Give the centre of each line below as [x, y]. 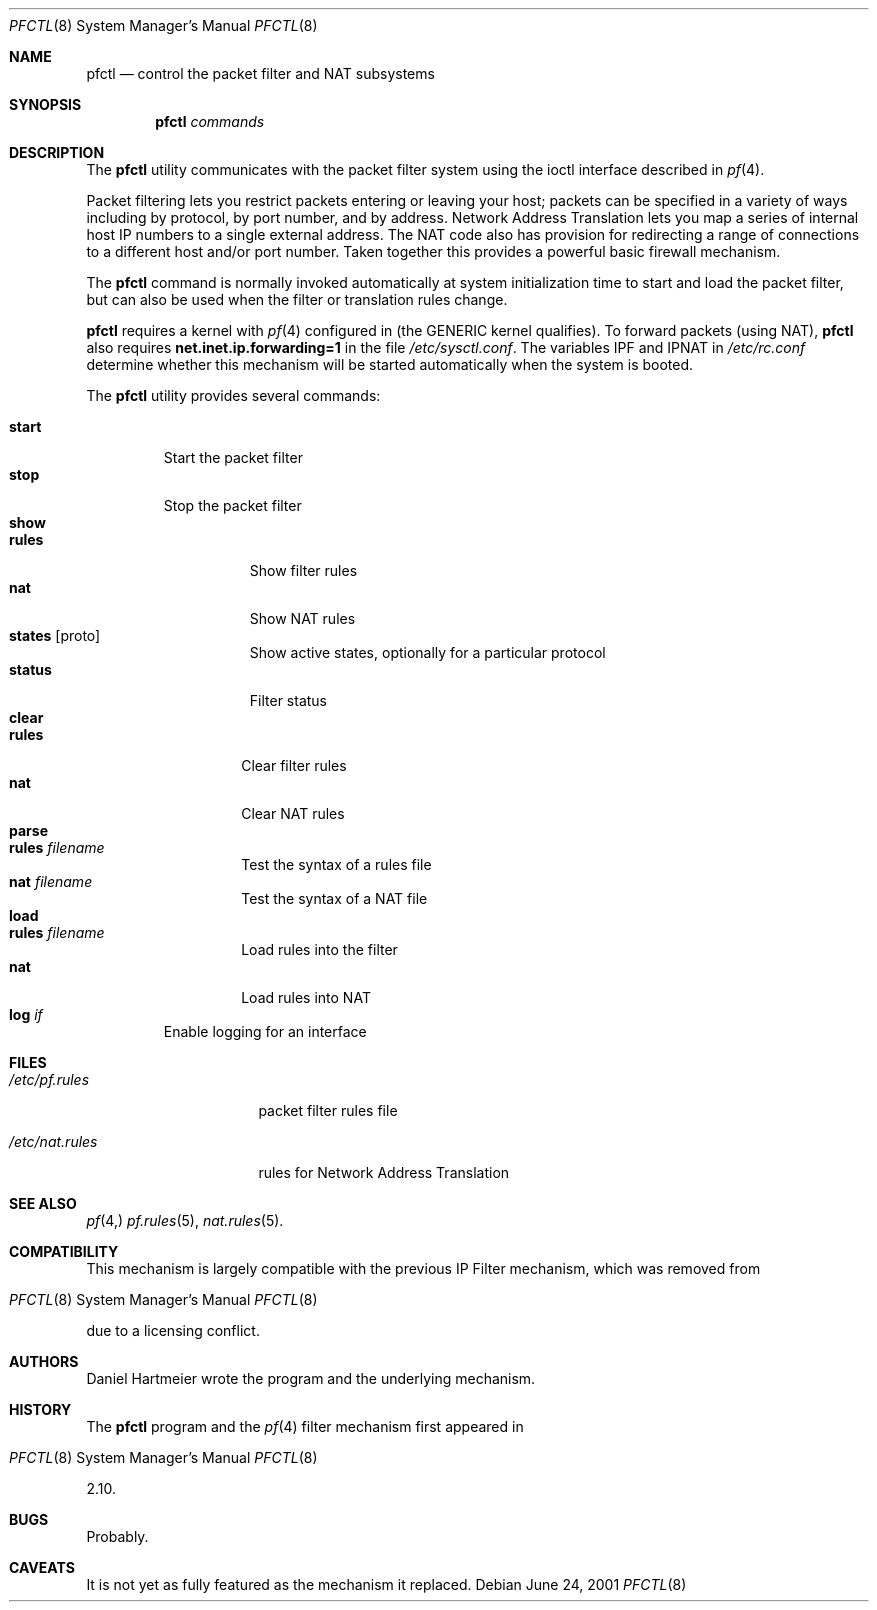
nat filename [51, 881]
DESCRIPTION [57, 152]
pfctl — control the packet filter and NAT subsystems [260, 73]
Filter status [288, 700]
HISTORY [40, 1409]
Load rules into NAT [306, 997]
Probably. [117, 1536]
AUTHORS [44, 1361]
